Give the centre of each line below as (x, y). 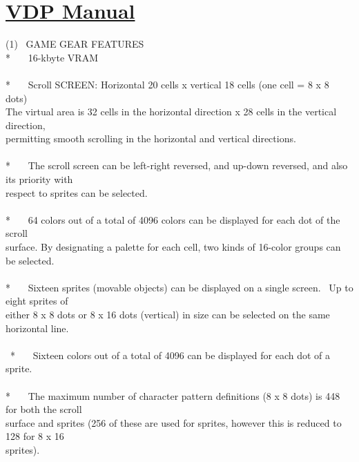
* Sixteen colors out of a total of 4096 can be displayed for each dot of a (170, 355)
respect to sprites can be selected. (77, 192)
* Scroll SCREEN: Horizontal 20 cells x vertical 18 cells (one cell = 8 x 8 (167, 84)
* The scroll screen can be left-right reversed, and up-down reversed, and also (177, 165)
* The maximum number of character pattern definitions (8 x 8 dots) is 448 (173, 395)
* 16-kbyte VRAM (52, 57)
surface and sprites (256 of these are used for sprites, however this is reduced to (174, 422)
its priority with (39, 179)
